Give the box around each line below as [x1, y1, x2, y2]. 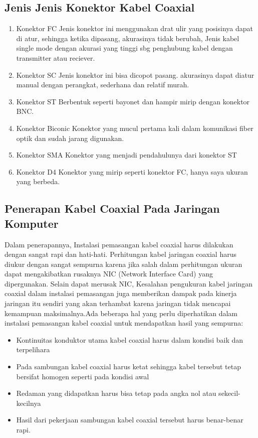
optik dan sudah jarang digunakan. [16, 132, 124, 143]
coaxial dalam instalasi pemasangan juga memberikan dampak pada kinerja [5, 288, 237, 299]
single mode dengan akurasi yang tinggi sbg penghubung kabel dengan [16, 43, 233, 53]
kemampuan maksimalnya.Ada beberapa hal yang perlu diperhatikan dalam [5, 308, 237, 318]
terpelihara [16, 344, 50, 355]
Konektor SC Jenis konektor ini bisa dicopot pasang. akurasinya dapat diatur [16, 69, 254, 80]
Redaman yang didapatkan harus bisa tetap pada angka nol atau [16, 388, 216, 398]
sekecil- [218, 388, 240, 398]
